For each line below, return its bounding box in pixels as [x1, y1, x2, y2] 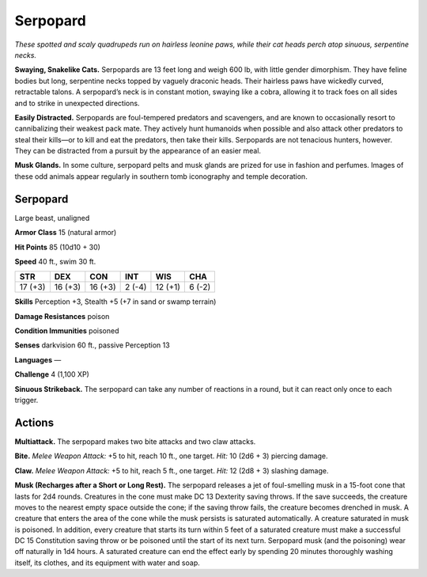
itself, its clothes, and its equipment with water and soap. [14, 558, 201, 568]
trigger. [14, 396, 39, 405]
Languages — [14, 355, 62, 364]
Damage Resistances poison [14, 311, 110, 321]
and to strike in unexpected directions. [14, 98, 140, 108]
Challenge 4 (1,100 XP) [14, 370, 90, 379]
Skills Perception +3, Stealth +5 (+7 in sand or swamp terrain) [14, 297, 217, 306]
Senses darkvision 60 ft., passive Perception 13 [14, 340, 170, 350]
